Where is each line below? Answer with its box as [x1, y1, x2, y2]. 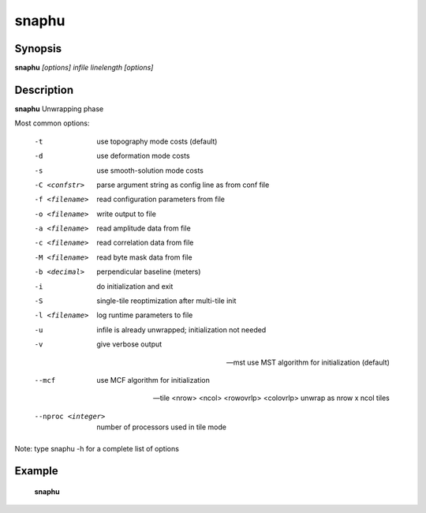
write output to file [96, 209, 157, 219]
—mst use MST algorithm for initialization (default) [226, 358, 390, 367]
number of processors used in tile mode [96, 422, 226, 432]
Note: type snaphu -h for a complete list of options [14, 444, 179, 453]
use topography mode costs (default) [96, 137, 218, 146]
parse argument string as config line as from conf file [96, 180, 270, 189]
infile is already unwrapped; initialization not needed [96, 324, 267, 335]
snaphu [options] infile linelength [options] [14, 63, 154, 73]
